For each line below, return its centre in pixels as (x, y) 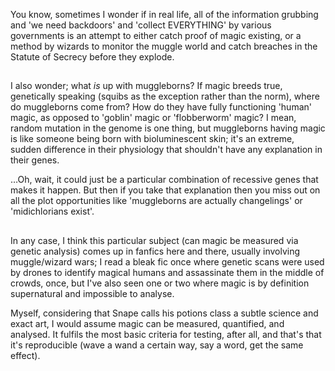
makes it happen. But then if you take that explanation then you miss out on (165, 190)
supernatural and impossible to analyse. (92, 293)
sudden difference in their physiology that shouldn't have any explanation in (166, 150)
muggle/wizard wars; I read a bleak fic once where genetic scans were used (167, 261)
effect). (25, 355)
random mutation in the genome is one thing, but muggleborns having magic (168, 128)
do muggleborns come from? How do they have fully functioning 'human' (161, 107)
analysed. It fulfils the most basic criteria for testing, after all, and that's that (166, 334)
